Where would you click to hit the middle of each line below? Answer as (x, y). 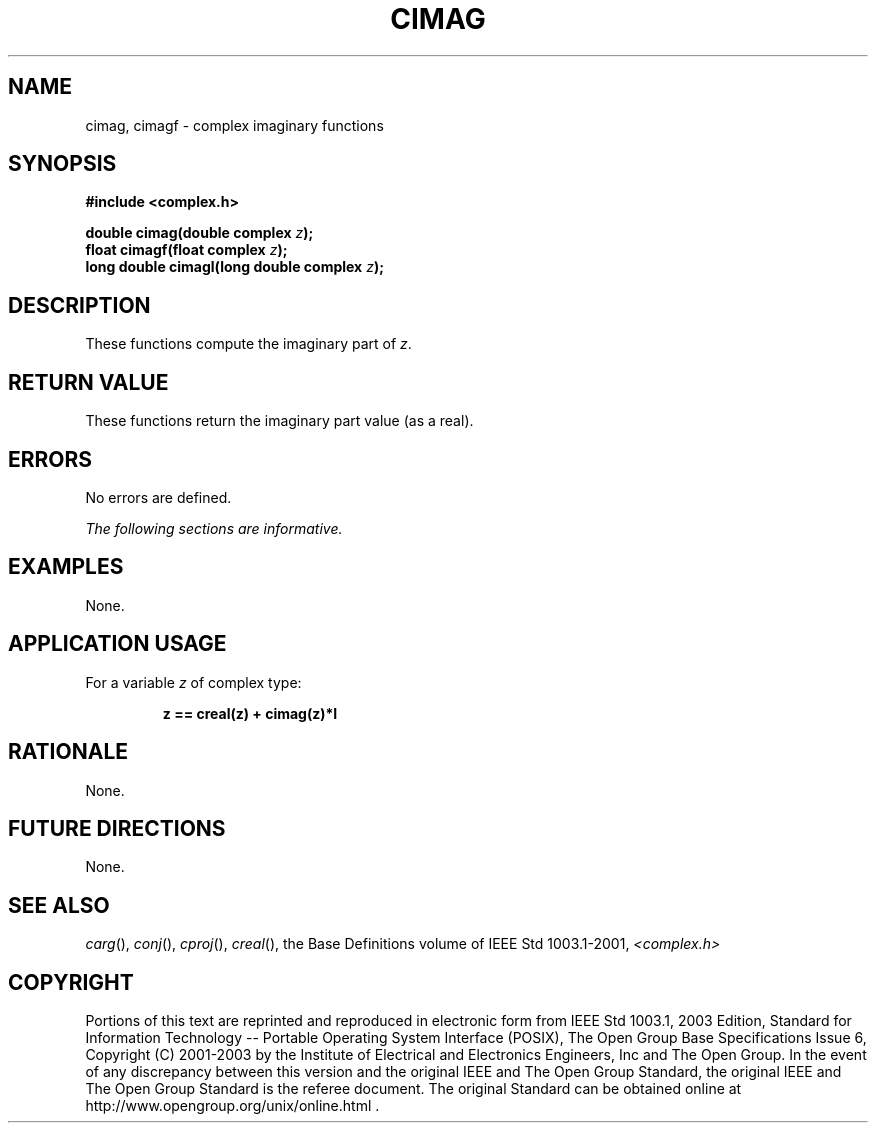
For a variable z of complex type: (193, 682)
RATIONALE (68, 752)
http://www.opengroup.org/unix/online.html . (232, 1106)
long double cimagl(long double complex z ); (234, 267)
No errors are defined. (158, 497)
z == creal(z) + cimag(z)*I (250, 713)
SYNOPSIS (62, 164)
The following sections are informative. (214, 528)
